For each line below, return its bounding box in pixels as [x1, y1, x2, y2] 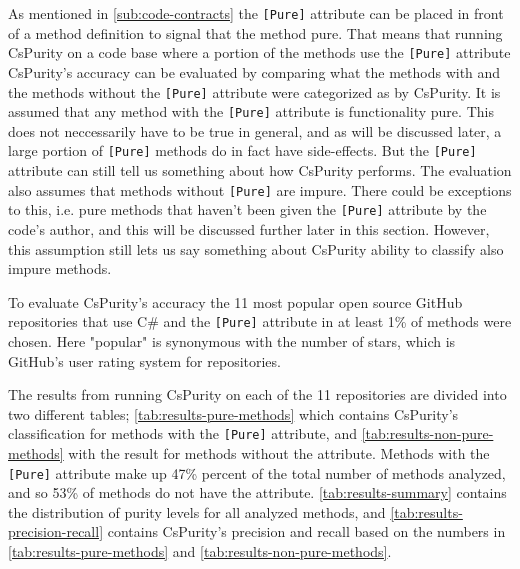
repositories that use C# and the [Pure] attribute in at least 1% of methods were [8, 311, 512, 332]
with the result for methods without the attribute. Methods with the [68, 443, 490, 464]
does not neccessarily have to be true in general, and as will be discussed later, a [8, 120, 502, 141]
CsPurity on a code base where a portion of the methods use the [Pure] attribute [8, 42, 511, 63]
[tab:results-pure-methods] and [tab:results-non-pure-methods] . [8, 541, 392, 562]
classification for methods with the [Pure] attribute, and [8, 423, 357, 444]
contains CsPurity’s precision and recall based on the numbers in [107, 521, 506, 542]
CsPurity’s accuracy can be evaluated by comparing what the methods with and [8, 61, 501, 82]
